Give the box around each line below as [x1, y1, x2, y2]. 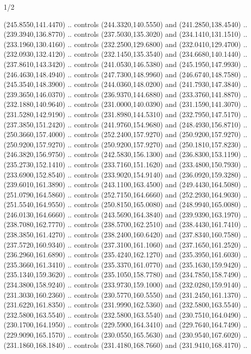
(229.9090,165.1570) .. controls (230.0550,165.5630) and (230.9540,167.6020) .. [4, 329, 247, 340]
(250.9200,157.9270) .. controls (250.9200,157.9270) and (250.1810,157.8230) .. [4, 139, 247, 149]
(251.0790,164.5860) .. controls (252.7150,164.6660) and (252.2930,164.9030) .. [4, 189, 247, 200]
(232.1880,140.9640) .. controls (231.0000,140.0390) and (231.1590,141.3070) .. [4, 99, 247, 109]
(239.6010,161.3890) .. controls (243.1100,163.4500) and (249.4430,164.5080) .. [4, 179, 247, 190]
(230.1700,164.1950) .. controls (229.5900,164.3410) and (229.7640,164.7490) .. [4, 319, 247, 330]
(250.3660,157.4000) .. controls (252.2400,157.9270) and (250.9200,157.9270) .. [4, 129, 247, 140]
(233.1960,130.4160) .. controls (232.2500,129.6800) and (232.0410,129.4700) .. [4, 38, 247, 49]
